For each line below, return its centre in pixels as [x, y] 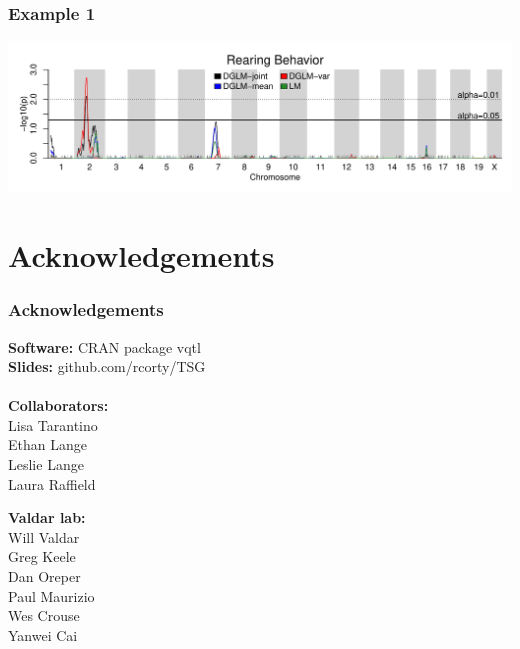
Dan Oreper [44, 576]
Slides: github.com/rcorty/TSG [107, 366]
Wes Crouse [44, 615]
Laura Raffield [52, 483]
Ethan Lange [47, 444]
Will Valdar [44, 536]
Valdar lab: [47, 517]
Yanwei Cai [43, 634]
